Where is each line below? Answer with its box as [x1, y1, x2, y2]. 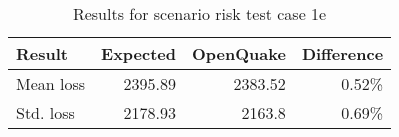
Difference [301, 42, 384, 65]
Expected [101, 42, 177, 65]
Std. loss [16, 101, 75, 124]
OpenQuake [192, 42, 286, 65]
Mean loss [16, 72, 86, 95]
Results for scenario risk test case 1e [72, 2, 327, 25]
